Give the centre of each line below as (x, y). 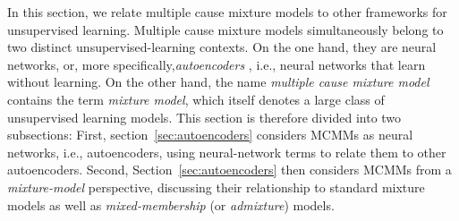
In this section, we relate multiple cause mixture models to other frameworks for (227, 12)
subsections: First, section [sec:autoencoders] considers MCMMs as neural (210, 135)
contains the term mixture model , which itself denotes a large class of (196, 99)
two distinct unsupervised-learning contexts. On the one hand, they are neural (222, 47)
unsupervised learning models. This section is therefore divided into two (204, 117)
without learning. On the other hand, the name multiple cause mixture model (218, 82)
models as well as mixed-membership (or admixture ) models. (171, 204)
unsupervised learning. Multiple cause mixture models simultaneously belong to (225, 29)
